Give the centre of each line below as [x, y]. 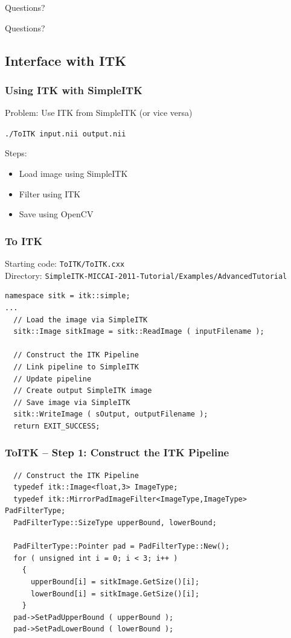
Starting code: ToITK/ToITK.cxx [65, 263]
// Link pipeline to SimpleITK [76, 367]
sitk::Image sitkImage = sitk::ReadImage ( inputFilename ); [139, 332]
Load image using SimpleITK [73, 174]
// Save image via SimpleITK [72, 402]
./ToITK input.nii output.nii [66, 134]
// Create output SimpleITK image [83, 391]
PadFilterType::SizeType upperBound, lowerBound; [115, 523]
